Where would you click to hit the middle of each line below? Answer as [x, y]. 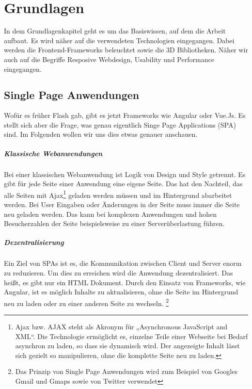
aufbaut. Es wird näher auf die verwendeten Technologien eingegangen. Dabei [119, 40]
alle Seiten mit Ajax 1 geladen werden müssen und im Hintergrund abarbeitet [118, 194]
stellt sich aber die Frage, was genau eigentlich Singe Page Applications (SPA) [120, 124]
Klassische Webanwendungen [53, 153]
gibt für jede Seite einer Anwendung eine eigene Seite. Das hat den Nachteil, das [123, 184]
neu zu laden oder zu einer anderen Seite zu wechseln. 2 [87, 302]
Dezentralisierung [34, 242]
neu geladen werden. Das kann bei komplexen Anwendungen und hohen [110, 214]
